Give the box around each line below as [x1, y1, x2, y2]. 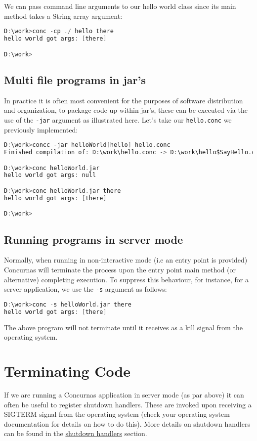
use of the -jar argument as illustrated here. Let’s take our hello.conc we [4, 114, 232, 125]
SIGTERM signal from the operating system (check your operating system [4, 409, 230, 419]
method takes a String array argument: [4, 10, 123, 21]
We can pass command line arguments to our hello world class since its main [4, 1, 236, 11]
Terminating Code [4, 360, 131, 381]
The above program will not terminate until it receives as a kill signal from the [4, 322, 243, 332]
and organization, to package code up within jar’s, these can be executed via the [4, 105, 248, 115]
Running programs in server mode [4, 231, 183, 247]
